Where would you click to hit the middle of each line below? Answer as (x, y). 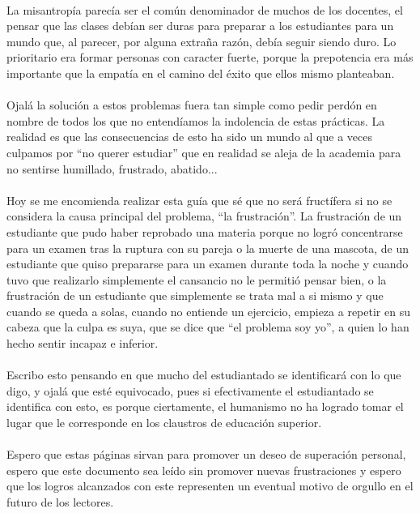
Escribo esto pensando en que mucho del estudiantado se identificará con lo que (204, 375)
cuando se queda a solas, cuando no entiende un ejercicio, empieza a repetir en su (208, 311)
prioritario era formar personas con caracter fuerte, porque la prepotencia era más (210, 57)
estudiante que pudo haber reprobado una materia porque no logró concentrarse (205, 231)
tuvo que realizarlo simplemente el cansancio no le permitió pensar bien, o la (197, 279)
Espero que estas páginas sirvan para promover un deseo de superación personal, (206, 454)
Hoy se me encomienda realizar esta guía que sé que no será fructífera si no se (199, 200)
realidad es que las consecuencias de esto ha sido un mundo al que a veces (190, 137)
